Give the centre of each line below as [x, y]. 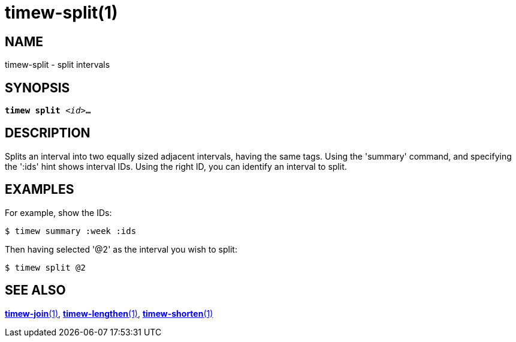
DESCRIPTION [48, 133]
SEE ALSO [35, 290]
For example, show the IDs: [58, 212]
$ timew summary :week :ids [71, 231]
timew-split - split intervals [58, 65]
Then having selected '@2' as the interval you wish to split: [121, 249]
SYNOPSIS [37, 88]
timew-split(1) [61, 13]
